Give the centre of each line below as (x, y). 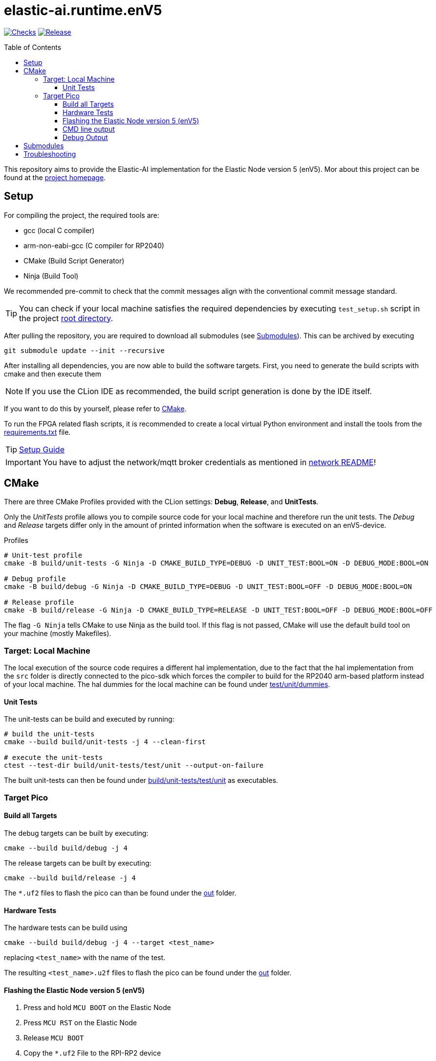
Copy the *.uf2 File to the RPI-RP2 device (92, 1053)
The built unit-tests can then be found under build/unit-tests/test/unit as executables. (141, 780)
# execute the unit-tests (54, 758)
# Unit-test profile (43, 555)
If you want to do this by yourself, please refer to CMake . (95, 408)
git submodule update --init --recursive (84, 350)
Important (23, 462)
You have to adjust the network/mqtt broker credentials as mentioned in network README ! (209, 462)
